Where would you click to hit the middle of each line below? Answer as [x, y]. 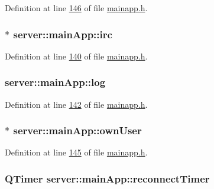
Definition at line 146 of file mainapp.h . [76, 8]
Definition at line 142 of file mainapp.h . [76, 104]
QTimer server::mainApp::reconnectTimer [107, 178]
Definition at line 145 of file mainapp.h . [76, 152]
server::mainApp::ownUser [77, 130]
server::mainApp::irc [63, 34]
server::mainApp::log [55, 82]
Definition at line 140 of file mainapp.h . [76, 56]
